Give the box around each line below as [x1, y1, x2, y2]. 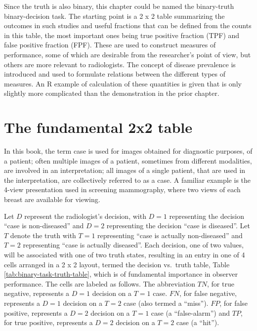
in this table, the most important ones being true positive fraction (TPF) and [4, 30, 240, 40]
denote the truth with [10, 230, 76, 240]
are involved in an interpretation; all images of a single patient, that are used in [4, 165, 246, 175]
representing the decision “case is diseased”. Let [106, 220, 250, 231]
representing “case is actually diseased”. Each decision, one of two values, [23, 240, 244, 250]
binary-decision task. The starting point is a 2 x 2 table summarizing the [4, 10, 225, 21]
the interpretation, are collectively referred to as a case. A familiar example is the [4, 174, 251, 185]
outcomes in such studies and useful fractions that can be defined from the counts [4, 20, 252, 31]
